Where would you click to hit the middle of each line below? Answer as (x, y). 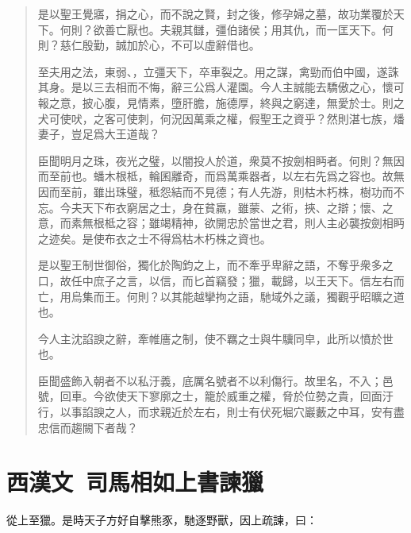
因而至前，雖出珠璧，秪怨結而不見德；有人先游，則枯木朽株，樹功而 (215, 191)
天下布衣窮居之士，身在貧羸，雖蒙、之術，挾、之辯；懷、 (232, 207)
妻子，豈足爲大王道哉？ (99, 134)
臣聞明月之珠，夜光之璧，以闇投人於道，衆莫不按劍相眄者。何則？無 (215, 160)
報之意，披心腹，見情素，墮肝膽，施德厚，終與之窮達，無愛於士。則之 (221, 102)
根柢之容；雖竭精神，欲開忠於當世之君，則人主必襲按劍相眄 (249, 223)
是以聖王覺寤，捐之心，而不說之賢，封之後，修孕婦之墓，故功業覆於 (215, 14)
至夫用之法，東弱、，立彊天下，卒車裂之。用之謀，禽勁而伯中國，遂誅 (218, 71)
